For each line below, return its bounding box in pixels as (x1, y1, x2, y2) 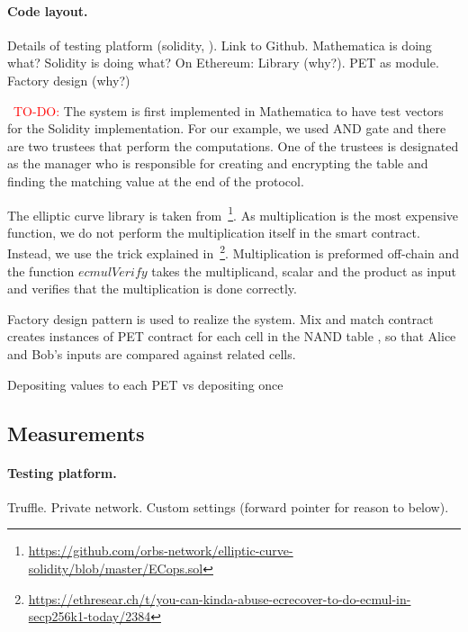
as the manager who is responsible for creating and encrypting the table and (7, 154, 428, 173)
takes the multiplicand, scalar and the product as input (151, 261, 457, 280)
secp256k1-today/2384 (28, 607, 151, 626)
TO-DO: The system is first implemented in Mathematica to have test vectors (13, 101, 444, 120)
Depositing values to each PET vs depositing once (7, 375, 283, 393)
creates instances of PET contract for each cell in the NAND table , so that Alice (7, 327, 456, 346)
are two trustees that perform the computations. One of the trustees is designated (7, 136, 459, 155)
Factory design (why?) (7, 70, 130, 89)
